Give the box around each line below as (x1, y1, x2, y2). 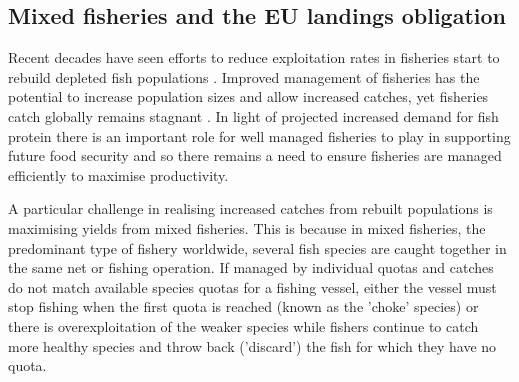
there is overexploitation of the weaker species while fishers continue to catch (8, 315, 479, 336)
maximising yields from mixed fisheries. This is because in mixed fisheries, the (8, 217, 486, 238)
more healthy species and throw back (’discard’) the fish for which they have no (8, 335, 497, 356)
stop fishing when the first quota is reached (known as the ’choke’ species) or (8, 296, 479, 317)
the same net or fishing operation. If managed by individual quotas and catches (8, 257, 494, 278)
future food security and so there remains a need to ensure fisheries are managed (8, 145, 502, 166)
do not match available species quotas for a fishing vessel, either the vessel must (8, 276, 497, 297)
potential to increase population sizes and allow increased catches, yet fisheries (8, 86, 489, 107)
